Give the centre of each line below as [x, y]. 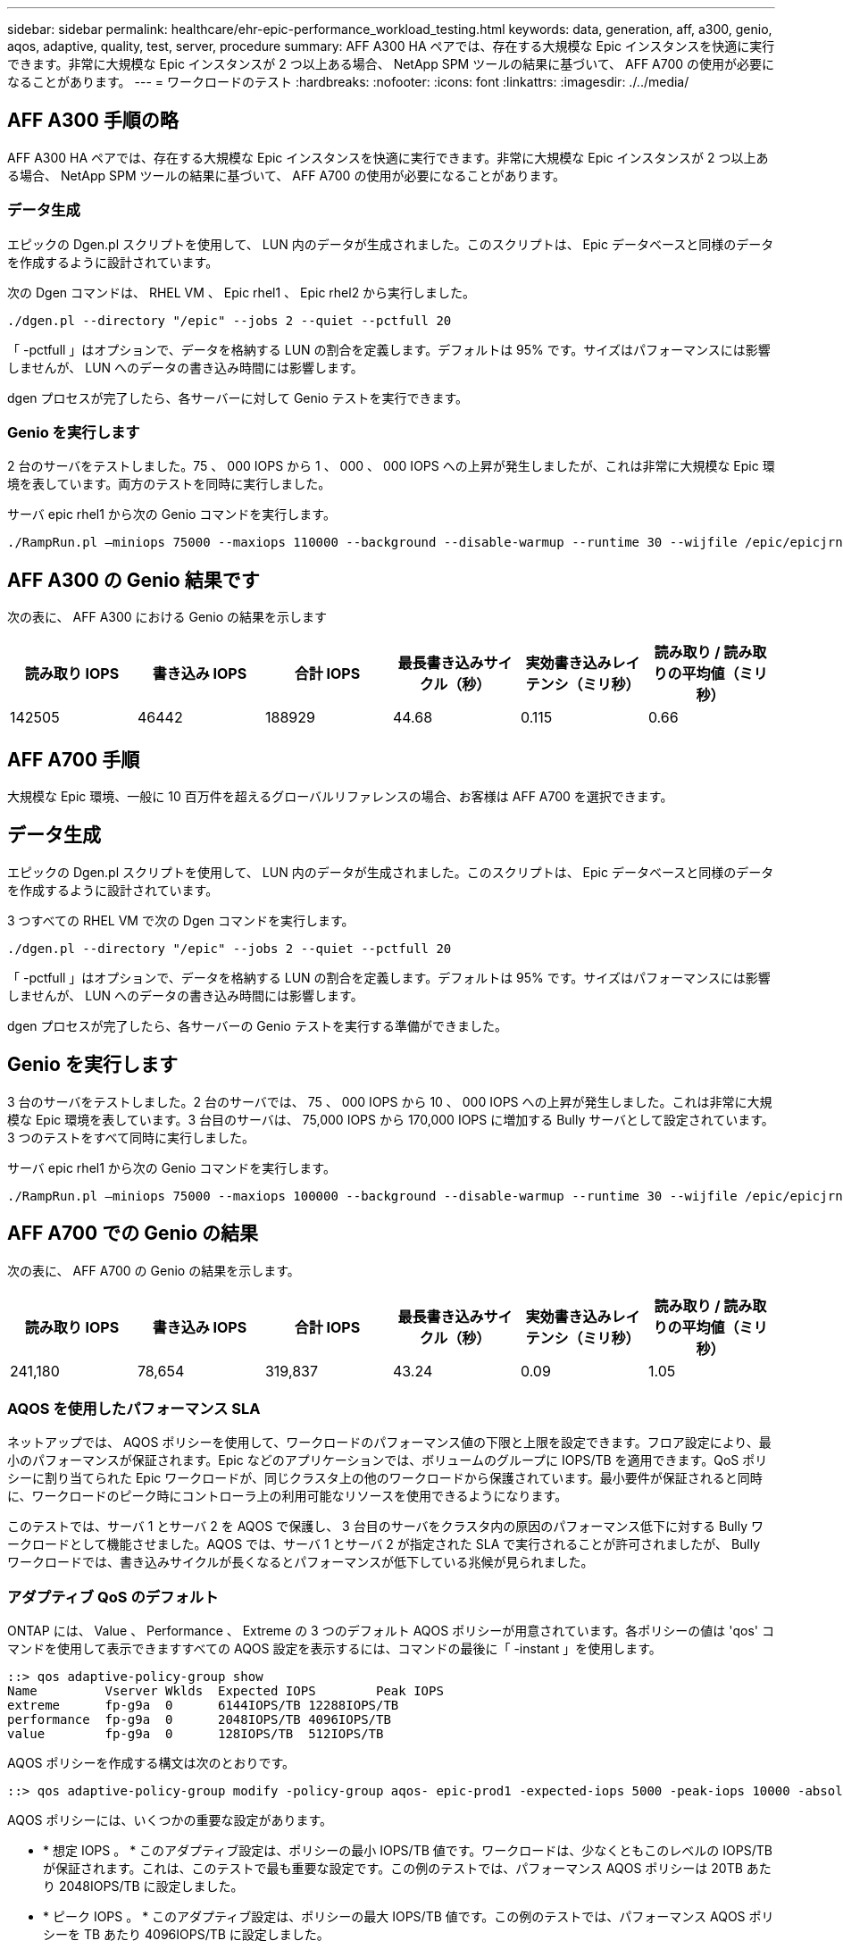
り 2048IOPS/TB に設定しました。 [143, 1886]
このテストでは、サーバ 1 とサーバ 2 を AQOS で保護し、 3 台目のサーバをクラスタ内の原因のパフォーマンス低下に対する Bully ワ [386, 1527]
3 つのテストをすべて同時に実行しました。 [131, 1137]
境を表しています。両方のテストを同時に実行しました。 [169, 484]
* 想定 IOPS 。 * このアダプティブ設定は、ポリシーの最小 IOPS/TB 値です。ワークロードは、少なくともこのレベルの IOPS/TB [408, 1851]
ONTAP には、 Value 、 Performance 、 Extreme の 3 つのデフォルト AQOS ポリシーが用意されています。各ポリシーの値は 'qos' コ [391, 1631]
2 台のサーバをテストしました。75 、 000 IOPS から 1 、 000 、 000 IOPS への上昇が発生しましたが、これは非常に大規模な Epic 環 [391, 466]
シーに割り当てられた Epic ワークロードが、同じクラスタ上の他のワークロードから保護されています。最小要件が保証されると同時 [385, 1478]
